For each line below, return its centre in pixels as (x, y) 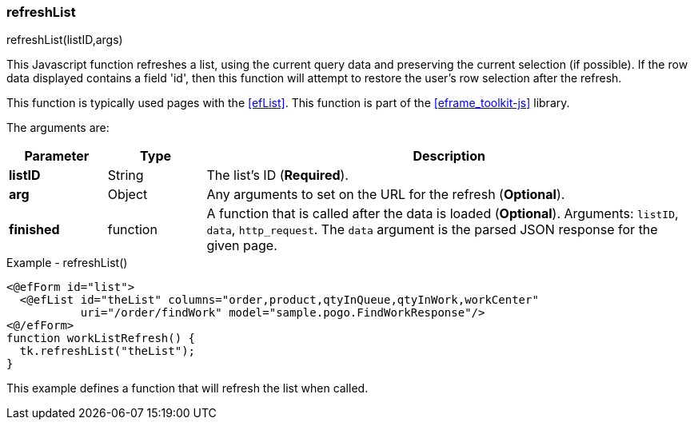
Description (449, 156)
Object (128, 195)
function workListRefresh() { (101, 338)
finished (34, 230)
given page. (242, 246)
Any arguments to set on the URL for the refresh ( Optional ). (386, 195)
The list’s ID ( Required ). (277, 175)
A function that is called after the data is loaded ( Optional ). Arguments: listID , (443, 214)
